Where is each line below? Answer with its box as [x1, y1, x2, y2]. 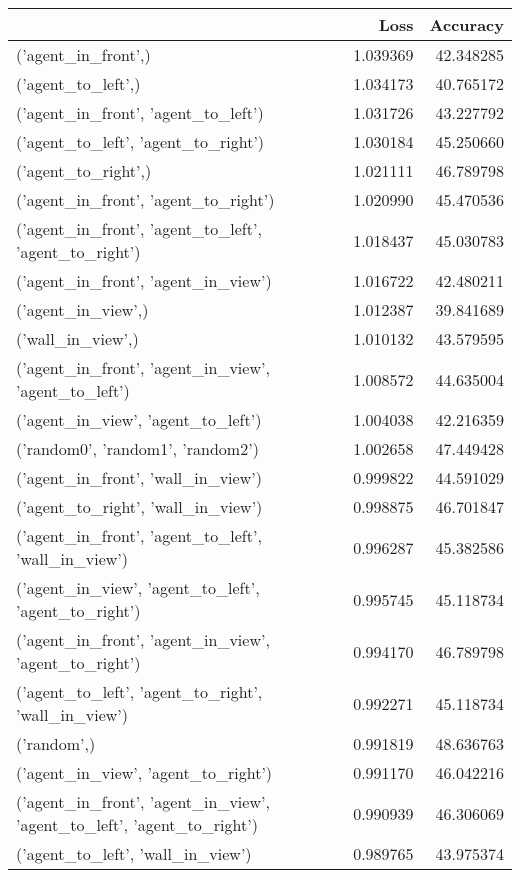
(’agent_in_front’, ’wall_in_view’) [16, 466, 262, 489]
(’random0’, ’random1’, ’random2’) [16, 437, 259, 460]
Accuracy [429, 13, 504, 36]
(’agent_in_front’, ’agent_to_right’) [16, 188, 275, 211]
